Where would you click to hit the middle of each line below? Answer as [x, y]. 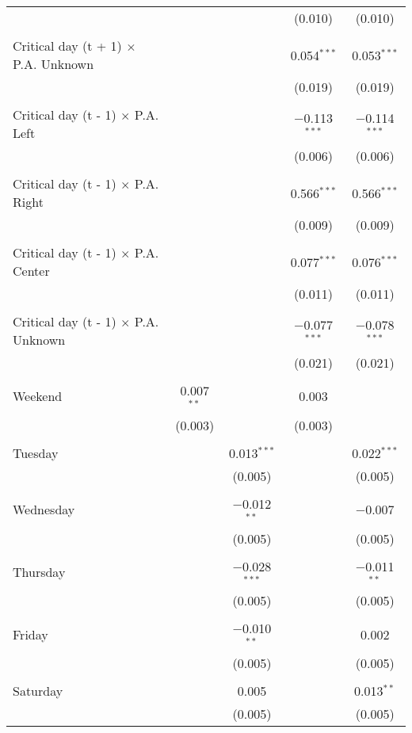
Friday [31, 634]
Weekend [38, 396]
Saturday [38, 691]
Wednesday [44, 510]
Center [31, 271]
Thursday [39, 571]
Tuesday [36, 452]
